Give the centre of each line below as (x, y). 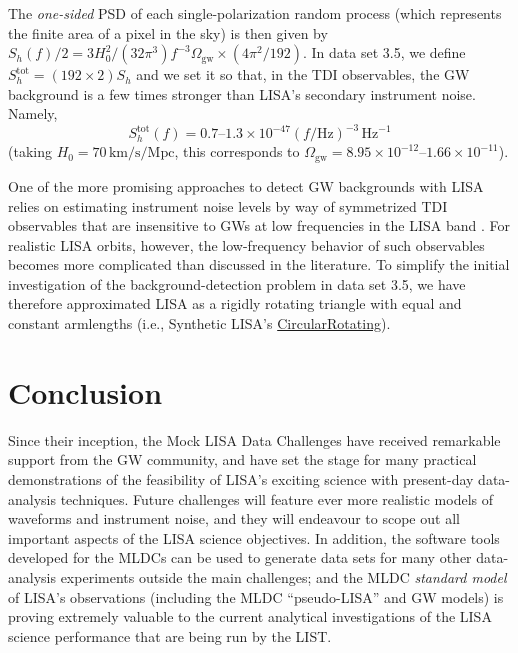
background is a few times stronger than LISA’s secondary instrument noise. (242, 93)
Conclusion (85, 391)
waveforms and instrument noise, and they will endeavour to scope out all (234, 518)
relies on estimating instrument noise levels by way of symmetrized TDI (228, 205)
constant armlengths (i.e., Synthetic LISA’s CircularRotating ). (199, 323)
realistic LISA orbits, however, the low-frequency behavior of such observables (246, 244)
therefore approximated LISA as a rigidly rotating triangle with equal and (235, 303)
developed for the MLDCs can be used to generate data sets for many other (240, 557)
